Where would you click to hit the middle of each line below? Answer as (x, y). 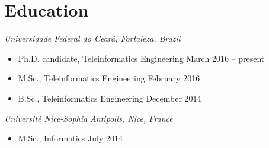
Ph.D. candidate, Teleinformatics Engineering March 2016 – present (141, 58)
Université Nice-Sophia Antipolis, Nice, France (89, 118)
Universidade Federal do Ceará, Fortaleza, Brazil (92, 38)
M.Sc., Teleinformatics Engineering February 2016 (109, 78)
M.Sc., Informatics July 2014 (70, 138)
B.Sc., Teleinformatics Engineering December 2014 (110, 98)
